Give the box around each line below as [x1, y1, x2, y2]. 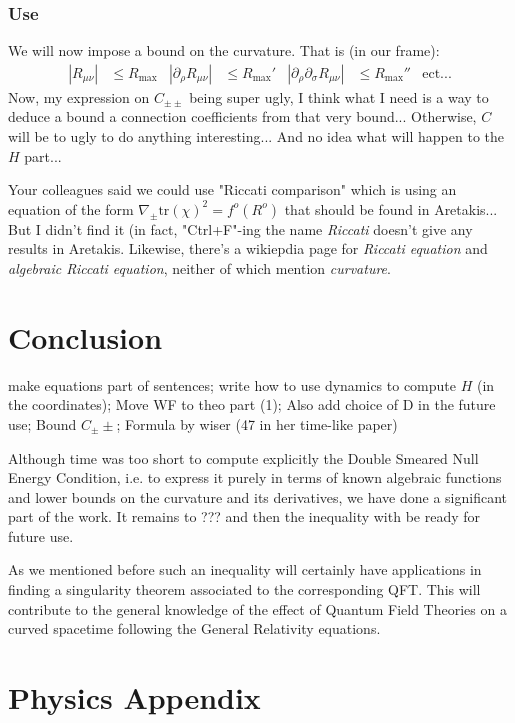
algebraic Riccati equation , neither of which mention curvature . [8, 258, 391, 278]
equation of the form [8, 198, 134, 219]
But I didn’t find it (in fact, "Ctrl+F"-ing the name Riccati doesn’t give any [8, 218, 473, 239]
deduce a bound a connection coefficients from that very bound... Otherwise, [8, 106, 477, 127]
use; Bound [8, 413, 77, 434]
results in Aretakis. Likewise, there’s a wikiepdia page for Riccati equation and [8, 238, 488, 259]
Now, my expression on [8, 86, 150, 107]
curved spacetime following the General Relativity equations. [8, 618, 381, 639]
